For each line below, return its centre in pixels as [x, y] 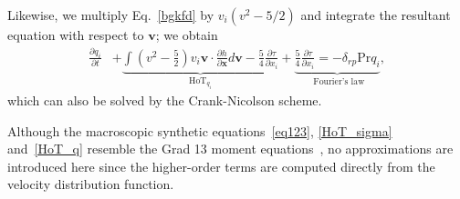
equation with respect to [76, 35]
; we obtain [187, 35]
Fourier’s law [339, 81]
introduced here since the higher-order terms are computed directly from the [221, 166]
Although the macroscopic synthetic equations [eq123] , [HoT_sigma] [200, 130]
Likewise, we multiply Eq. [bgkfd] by [111, 15]
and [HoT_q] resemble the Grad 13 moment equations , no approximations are [230, 149]
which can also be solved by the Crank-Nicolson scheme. [165, 100]
